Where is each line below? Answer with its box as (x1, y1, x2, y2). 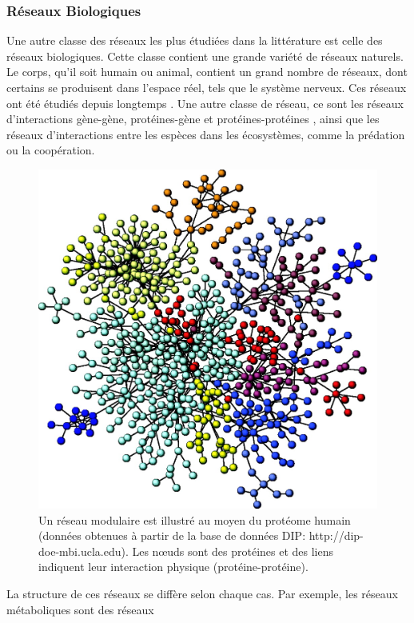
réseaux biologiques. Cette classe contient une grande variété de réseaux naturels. (6, 47, 404, 64)
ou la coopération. (6, 142, 95, 158)
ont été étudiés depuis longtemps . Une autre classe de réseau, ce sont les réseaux (6, 94, 404, 111)
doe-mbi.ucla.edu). (38, 542, 129, 559)
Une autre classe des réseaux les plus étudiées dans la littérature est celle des (6, 32, 383, 49)
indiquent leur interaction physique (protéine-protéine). (38, 558, 309, 575)
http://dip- (309, 527, 364, 544)
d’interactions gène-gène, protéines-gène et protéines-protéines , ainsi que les (6, 110, 380, 127)
